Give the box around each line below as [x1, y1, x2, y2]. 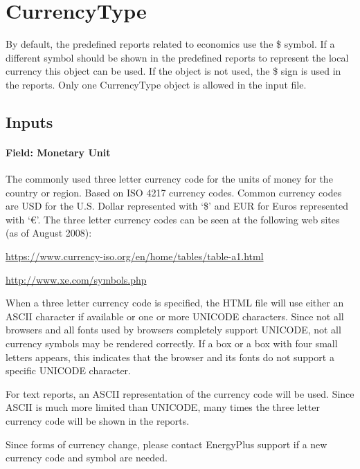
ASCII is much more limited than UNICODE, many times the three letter [6, 400, 321, 414]
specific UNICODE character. [6, 363, 131, 378]
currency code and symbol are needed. [6, 450, 168, 465]
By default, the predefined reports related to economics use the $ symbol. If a [6, 37, 335, 51]
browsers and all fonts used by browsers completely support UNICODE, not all [6, 322, 341, 337]
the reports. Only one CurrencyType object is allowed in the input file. [6, 77, 307, 91]
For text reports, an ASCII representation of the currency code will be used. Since [6, 386, 354, 401]
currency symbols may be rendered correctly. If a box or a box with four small [6, 336, 338, 351]
